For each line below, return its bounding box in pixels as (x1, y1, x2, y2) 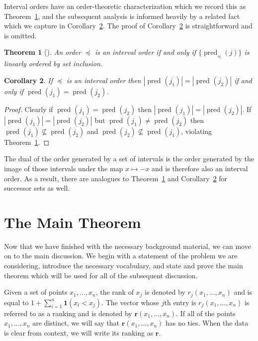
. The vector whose (101, 297, 160, 307)
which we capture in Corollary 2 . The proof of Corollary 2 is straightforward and (4, 20, 253, 31)
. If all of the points (176, 308, 236, 318)
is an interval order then (67, 75, 141, 85)
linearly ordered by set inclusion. (4, 58, 103, 69)
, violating (181, 125, 212, 136)
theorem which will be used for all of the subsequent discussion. (4, 270, 198, 280)
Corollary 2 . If (4, 75, 53, 85)
